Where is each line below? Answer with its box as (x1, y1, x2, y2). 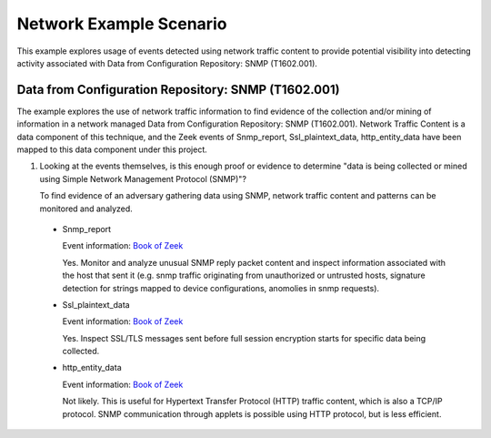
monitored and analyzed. (39, 203, 134, 214)
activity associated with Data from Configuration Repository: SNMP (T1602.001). (16, 57, 318, 68)
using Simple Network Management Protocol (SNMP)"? (39, 173, 247, 184)
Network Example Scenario (16, 14, 227, 34)
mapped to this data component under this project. (16, 144, 208, 155)
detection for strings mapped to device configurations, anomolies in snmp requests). (62, 282, 380, 293)
